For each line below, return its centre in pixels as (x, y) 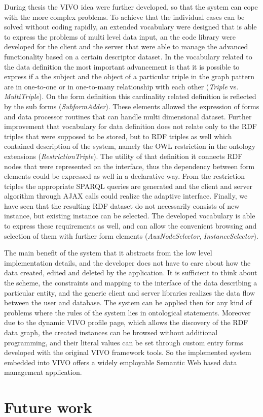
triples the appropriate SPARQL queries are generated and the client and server (128, 186)
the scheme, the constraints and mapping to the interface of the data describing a (131, 283)
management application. (43, 372)
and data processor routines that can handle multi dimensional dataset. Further (128, 116)
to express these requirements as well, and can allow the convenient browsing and (130, 226)
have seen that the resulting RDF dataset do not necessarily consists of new (122, 205)
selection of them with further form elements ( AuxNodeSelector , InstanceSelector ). (131, 235)
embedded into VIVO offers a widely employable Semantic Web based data (121, 362)
